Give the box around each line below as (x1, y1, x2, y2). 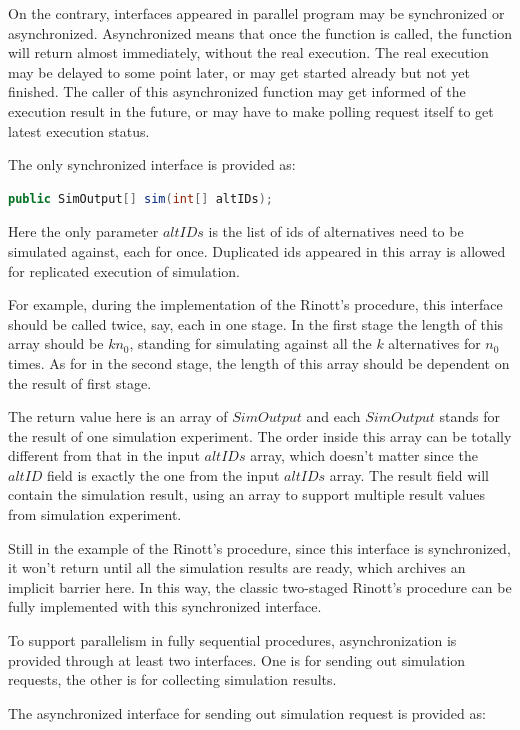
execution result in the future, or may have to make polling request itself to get (8, 100, 494, 121)
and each (306, 406, 361, 427)
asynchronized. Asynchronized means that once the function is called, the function (8, 22, 513, 43)
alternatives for (388, 333, 481, 354)
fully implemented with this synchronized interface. (8, 596, 322, 617)
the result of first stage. (8, 372, 152, 393)
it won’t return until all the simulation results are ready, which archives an (8, 557, 466, 578)
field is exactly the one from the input (47, 464, 280, 485)
